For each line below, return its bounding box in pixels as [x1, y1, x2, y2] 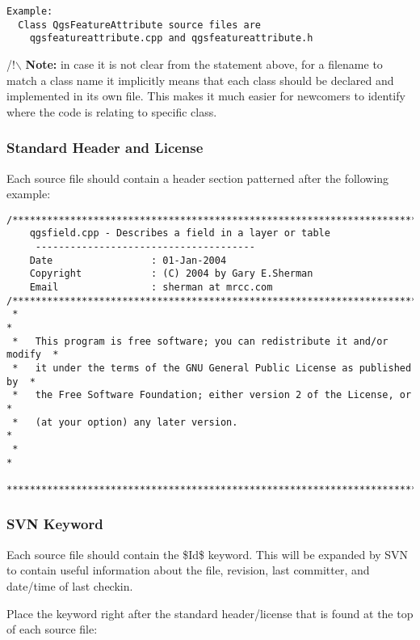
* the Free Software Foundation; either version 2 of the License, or [12, 389, 412, 401]
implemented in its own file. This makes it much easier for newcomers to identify [6, 87, 405, 104]
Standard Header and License [6, 138, 204, 158]
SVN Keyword [6, 514, 103, 534]
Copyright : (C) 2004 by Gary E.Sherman [29, 268, 313, 280]
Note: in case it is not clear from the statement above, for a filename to [25, 55, 383, 72]
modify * [6, 349, 59, 361]
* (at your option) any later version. [12, 416, 238, 428]
